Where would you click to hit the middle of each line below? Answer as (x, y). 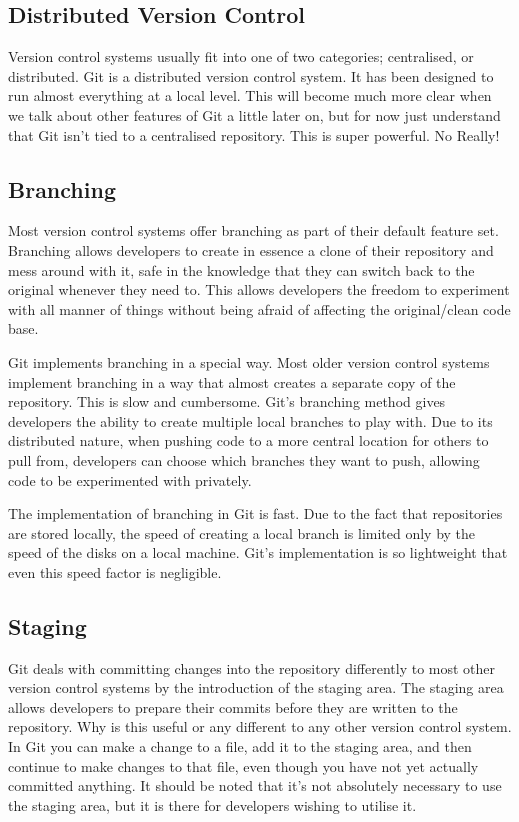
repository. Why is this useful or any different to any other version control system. (260, 726)
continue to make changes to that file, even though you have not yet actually (243, 765)
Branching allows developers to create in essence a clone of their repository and (251, 249)
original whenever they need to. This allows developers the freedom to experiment (259, 289)
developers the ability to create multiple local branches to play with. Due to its (250, 420)
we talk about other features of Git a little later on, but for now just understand (254, 114)
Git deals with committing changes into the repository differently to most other (252, 667)
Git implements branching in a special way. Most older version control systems (249, 361)
